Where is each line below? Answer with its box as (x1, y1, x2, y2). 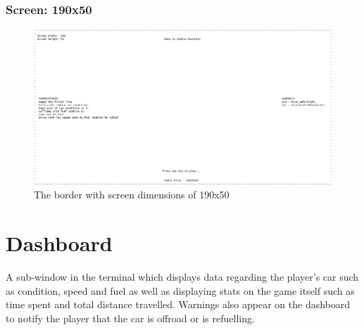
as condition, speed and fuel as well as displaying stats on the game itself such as (6, 283, 355, 298)
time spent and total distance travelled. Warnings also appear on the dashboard (6, 297, 351, 312)
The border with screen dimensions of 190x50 (34, 187, 230, 202)
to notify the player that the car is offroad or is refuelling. (6, 310, 255, 325)
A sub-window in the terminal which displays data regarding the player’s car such (6, 269, 359, 284)
